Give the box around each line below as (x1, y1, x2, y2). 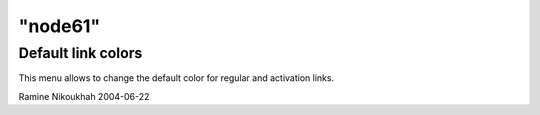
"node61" (18, 15, 101, 37)
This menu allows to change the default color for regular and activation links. (18, 72, 335, 84)
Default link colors (18, 44, 143, 62)
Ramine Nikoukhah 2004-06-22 (18, 90, 150, 102)
